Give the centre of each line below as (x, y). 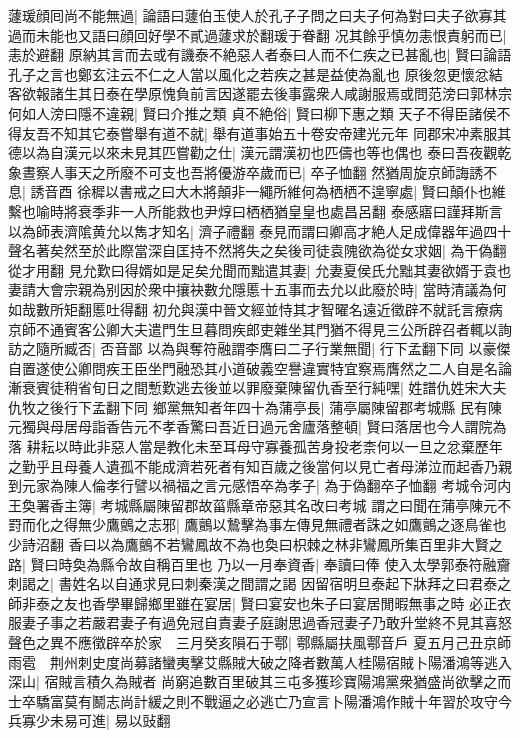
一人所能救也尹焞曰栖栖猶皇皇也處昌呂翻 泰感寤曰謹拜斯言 (311, 210)
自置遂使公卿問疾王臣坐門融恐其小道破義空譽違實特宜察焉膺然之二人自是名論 (260, 367)
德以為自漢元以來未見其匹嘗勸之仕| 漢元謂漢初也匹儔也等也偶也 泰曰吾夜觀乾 (260, 152)
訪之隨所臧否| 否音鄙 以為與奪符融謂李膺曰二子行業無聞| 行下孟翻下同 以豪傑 (259, 348)
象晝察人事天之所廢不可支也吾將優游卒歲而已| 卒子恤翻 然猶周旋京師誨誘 (246, 171)
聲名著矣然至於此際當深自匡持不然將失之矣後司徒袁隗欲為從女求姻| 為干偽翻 (257, 250)
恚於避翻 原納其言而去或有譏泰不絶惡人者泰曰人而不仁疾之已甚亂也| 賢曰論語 (260, 54)
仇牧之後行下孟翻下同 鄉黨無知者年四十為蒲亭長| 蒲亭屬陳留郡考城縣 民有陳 (255, 406)
